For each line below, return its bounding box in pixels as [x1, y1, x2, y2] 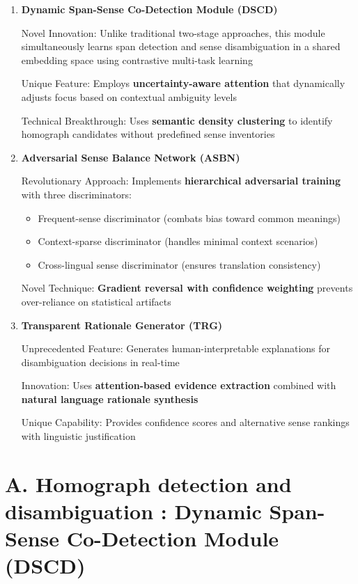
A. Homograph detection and [5, 469, 292, 498]
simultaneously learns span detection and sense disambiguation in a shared [21, 39, 341, 54]
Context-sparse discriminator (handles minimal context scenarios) [38, 234, 318, 248]
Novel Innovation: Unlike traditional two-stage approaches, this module [21, 25, 325, 40]
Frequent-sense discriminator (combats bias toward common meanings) [38, 210, 341, 225]
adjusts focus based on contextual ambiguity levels [21, 89, 237, 104]
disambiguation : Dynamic [5, 497, 262, 526]
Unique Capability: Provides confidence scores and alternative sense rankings [21, 415, 350, 429]
